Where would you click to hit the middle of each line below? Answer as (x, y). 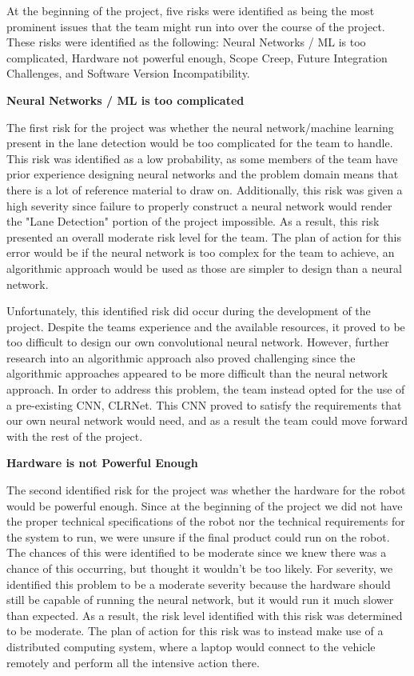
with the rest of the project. (75, 436)
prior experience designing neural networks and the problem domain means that (203, 174)
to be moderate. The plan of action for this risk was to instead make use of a (195, 631)
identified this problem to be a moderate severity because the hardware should (199, 584)
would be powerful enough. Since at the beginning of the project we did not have (205, 505)
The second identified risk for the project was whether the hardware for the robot (206, 490)
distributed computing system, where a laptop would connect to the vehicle (191, 646)
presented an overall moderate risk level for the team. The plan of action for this (204, 236)
